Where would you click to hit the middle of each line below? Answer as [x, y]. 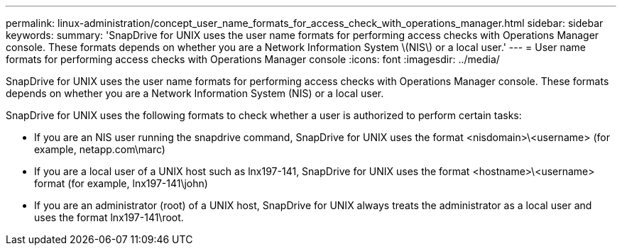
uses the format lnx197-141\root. [109, 217]
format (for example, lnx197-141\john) [121, 183]
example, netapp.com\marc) [100, 149]
